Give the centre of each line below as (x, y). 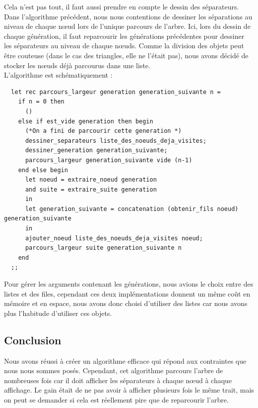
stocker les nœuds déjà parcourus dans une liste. (77, 65)
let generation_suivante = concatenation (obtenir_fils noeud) (132, 209)
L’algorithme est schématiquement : (58, 75)
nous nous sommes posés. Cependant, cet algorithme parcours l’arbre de (114, 370)
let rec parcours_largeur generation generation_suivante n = (116, 92)
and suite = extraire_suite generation (91, 189)
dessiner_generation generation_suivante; (96, 151)
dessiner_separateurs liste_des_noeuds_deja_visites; (116, 141)
